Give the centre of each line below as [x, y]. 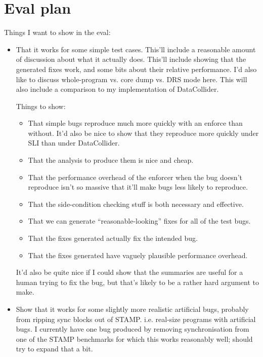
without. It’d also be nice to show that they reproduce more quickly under [143, 133]
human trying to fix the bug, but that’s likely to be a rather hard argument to [138, 282]
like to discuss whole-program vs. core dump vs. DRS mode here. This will [131, 79]
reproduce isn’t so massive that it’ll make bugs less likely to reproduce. [138, 187]
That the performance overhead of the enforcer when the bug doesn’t [135, 177]
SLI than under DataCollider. [74, 143]
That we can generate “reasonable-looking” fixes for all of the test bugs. [139, 221]
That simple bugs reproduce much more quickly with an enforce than [135, 123]
